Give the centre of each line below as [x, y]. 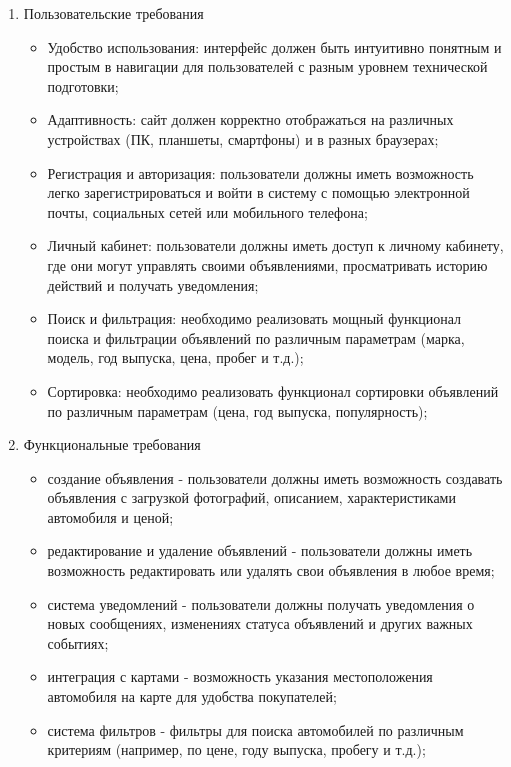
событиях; [78, 642]
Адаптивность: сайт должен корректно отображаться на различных [250, 119]
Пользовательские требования [113, 13]
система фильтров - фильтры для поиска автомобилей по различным [255, 729]
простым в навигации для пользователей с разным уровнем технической [267, 66]
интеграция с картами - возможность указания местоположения [240, 676]
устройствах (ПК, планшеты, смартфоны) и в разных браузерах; [243, 138]
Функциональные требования [112, 444]
